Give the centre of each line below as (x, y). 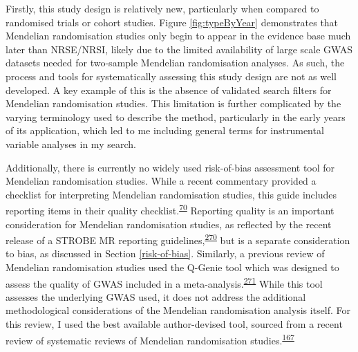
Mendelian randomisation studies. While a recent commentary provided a (161, 181)
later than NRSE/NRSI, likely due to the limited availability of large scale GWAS (179, 49)
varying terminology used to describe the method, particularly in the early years (176, 117)
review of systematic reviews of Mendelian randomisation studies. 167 (150, 339)
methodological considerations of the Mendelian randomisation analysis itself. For (178, 310)
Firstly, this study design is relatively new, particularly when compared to (162, 8)
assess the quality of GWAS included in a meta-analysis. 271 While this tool (164, 282)
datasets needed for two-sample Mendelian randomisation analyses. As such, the (175, 63)
